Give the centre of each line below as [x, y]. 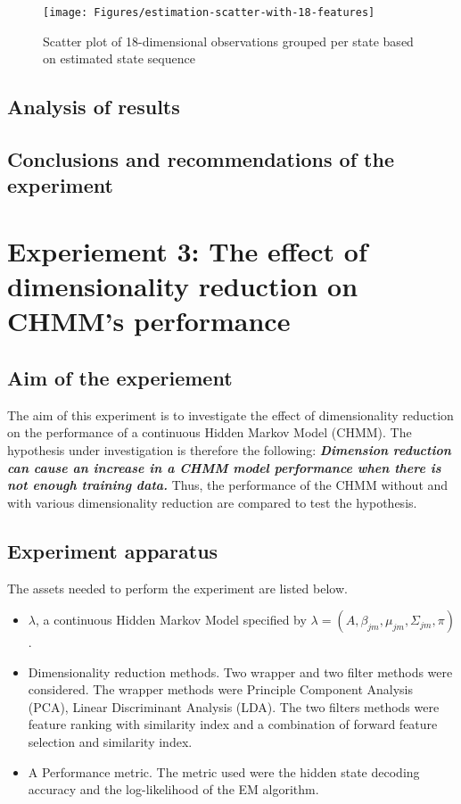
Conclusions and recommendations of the [201, 159]
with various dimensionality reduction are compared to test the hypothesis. [212, 502]
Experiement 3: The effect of [187, 250]
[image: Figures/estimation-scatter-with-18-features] [209, 12]
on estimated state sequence [119, 58]
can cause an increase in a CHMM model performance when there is [224, 467]
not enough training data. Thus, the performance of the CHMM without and [228, 485]
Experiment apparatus [113, 550]
